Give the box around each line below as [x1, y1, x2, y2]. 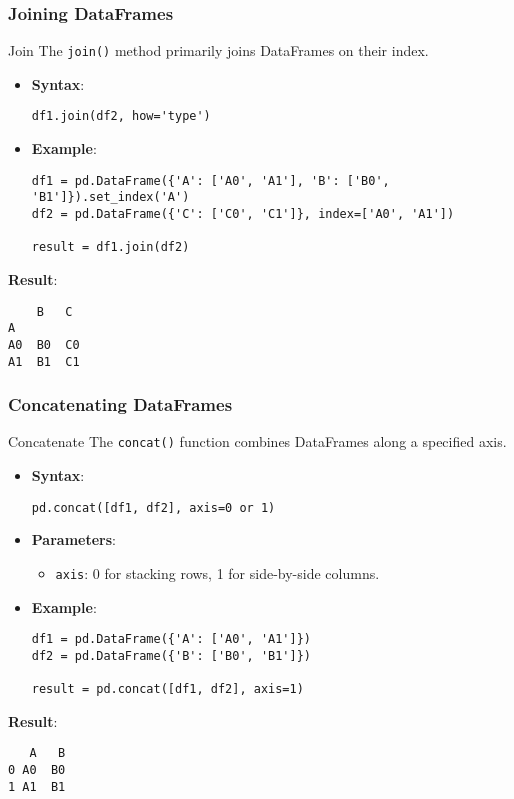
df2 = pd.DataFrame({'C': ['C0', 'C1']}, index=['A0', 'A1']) [31, 207, 455, 222]
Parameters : [31, 529, 116, 550]
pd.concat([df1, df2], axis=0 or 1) [31, 500, 276, 515]
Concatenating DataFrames [8, 392, 233, 417]
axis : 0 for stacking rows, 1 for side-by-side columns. [55, 562, 380, 583]
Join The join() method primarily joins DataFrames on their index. [8, 40, 429, 61]
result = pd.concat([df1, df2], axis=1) [31, 682, 304, 697]
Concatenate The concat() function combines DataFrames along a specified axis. [8, 431, 507, 452]
